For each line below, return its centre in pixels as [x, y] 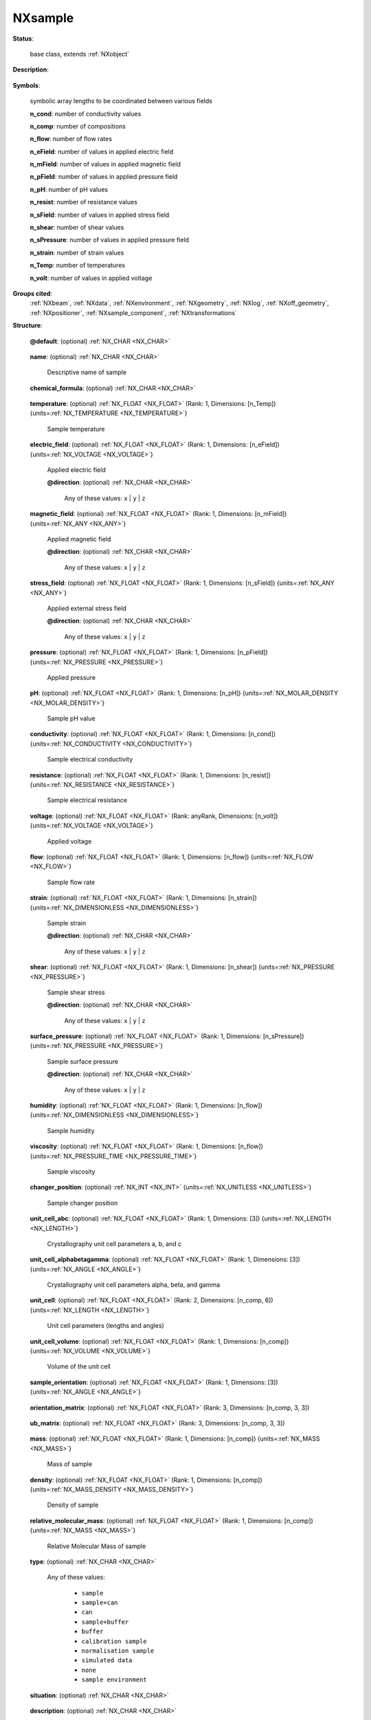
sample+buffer [105, 1622]
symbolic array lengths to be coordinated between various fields [121, 101]
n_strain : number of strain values [77, 252]
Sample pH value [71, 718]
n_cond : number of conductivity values [86, 114]
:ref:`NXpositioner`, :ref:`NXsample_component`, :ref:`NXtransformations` [133, 312]
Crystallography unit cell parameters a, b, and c [114, 1244]
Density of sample [73, 1505]
